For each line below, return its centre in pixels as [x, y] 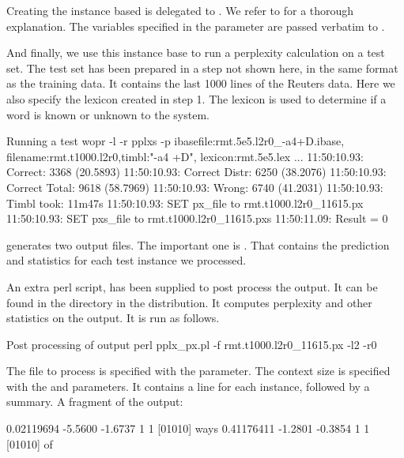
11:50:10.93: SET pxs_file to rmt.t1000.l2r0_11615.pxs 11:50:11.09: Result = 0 [197, 218]
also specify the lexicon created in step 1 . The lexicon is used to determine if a [196, 98]
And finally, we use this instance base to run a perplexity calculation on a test [196, 53]
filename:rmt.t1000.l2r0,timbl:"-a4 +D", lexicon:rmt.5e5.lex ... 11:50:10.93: [185, 156]
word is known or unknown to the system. [108, 114]
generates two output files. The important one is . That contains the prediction [198, 244]
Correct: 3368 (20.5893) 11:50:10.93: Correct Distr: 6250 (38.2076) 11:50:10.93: [196, 172]
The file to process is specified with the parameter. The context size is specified [198, 371]
